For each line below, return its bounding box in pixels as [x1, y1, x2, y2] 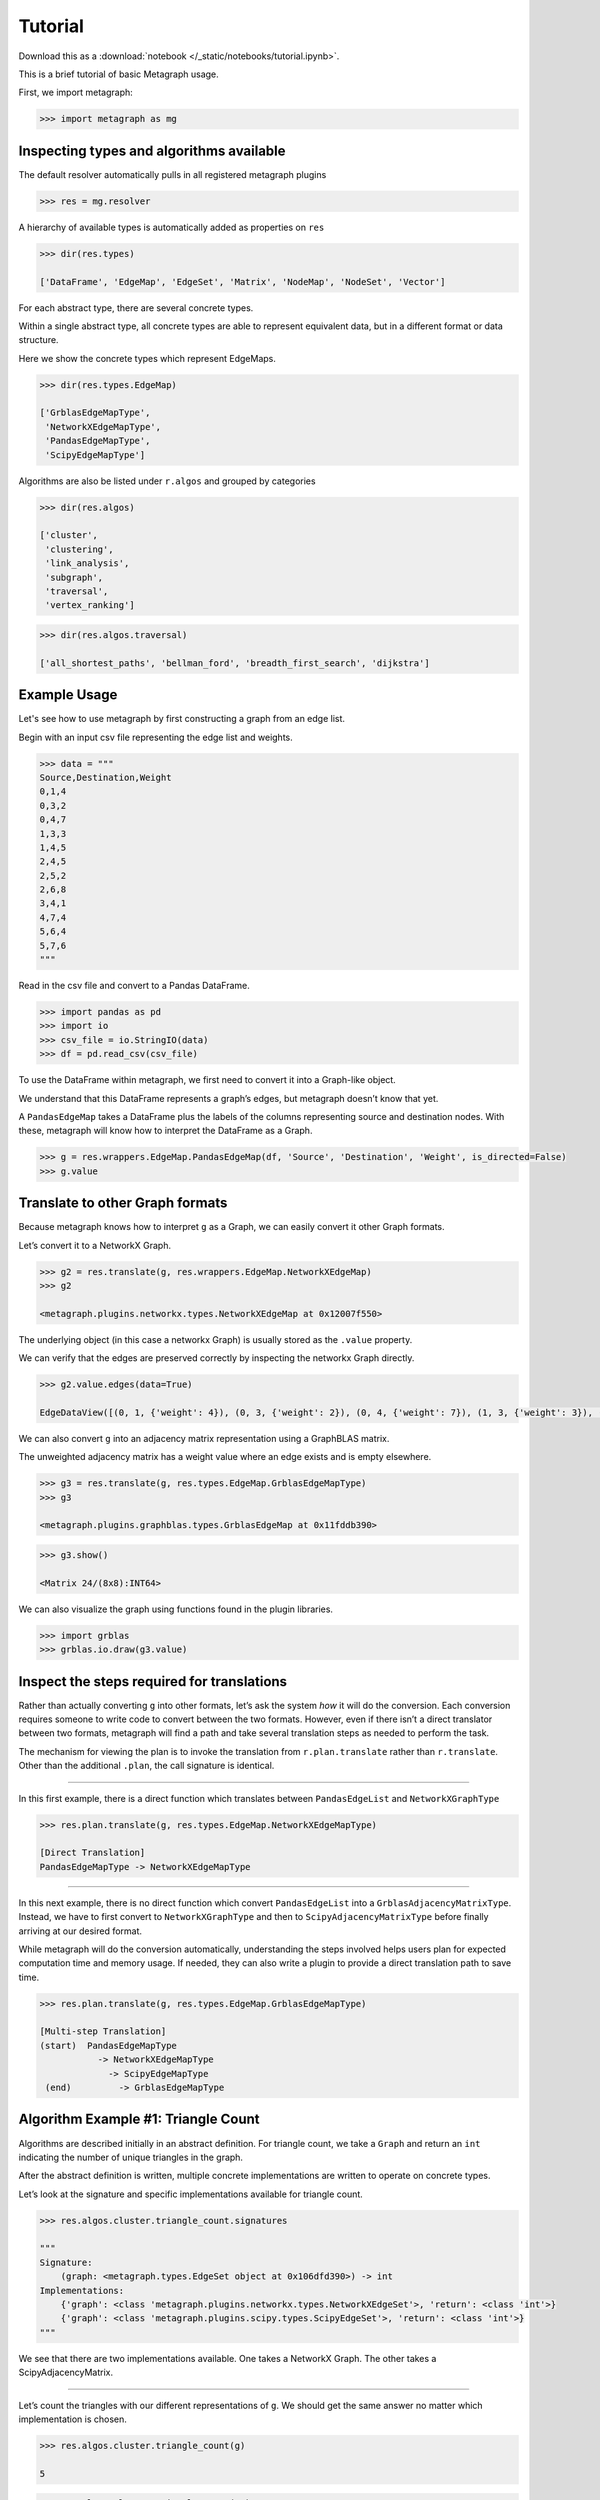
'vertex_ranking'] [45, 600, 135, 611]
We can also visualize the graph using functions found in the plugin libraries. [18, 1603, 334, 1615]
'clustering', [45, 543, 114, 555]
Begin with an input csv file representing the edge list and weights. [18, 731, 294, 743]
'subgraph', [45, 571, 104, 583]
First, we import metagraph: [18, 86, 134, 99]
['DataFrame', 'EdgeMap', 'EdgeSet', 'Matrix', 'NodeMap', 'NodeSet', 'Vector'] [39, 276, 446, 287]
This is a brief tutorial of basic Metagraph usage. [18, 68, 219, 80]
